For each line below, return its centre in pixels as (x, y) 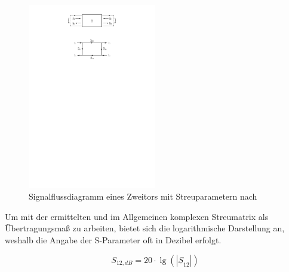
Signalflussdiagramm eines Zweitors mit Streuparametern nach (143, 196)
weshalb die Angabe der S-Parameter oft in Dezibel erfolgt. (113, 239)
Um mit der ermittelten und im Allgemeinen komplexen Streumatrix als (137, 216)
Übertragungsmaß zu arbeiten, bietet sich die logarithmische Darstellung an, (145, 228)
